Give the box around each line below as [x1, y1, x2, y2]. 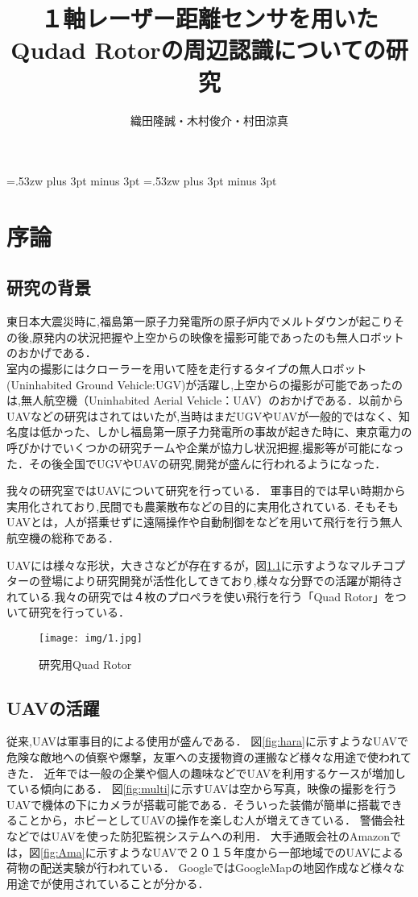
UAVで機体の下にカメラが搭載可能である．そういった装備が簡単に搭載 [6, 795, 380, 812]
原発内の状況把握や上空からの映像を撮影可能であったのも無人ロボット [31, 328, 404, 345]
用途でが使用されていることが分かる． [6, 874, 209, 891]
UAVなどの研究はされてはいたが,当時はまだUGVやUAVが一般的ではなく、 [6, 407, 399, 424]
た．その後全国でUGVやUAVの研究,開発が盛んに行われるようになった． [6, 455, 387, 471]
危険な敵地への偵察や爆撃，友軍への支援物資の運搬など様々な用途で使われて [6, 749, 412, 765]
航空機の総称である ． [6, 529, 119, 546]
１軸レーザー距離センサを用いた [40, 2, 379, 35]
